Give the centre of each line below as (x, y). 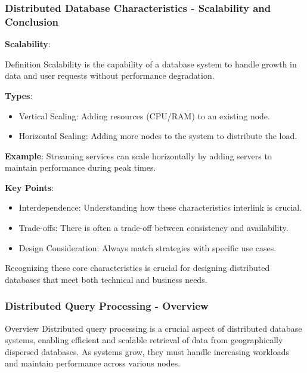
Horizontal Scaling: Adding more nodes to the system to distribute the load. (158, 136)
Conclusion (32, 21)
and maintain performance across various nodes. (93, 363)
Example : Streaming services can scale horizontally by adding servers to (138, 155)
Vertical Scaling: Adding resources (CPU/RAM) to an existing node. (144, 115)
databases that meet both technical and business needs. (106, 279)
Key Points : (29, 187)
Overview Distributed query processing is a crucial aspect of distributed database (153, 328)
